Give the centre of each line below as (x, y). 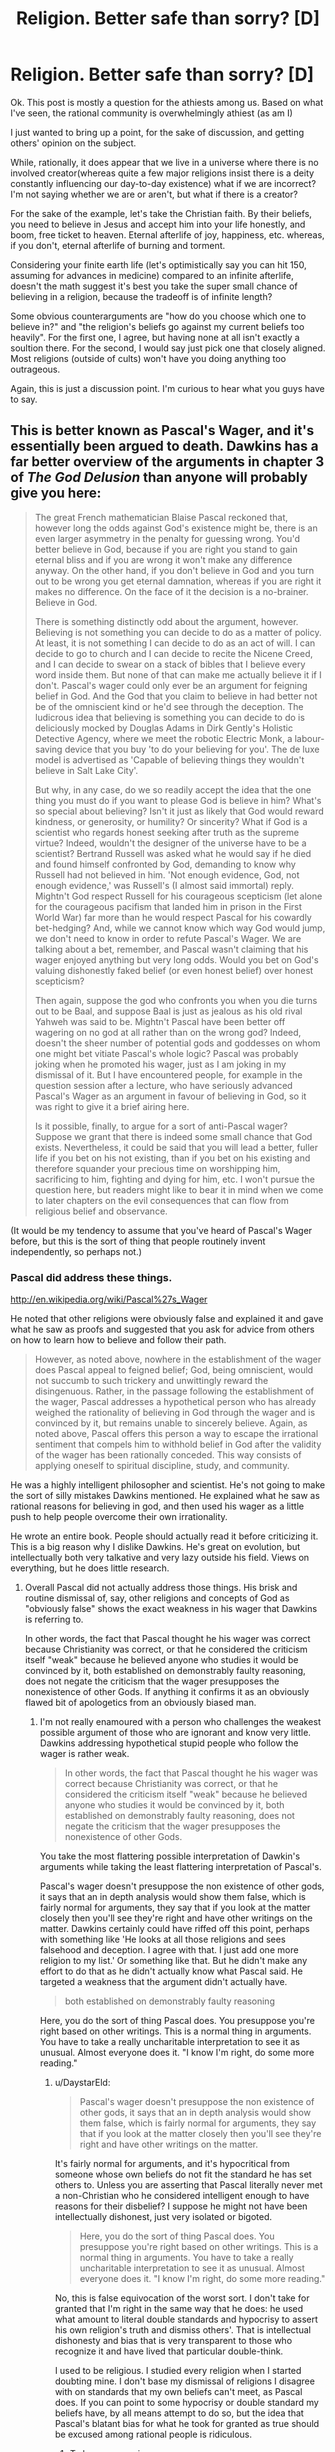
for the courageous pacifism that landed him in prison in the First (168, 906)
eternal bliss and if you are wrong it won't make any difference (163, 559)
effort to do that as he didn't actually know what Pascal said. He (171, 1971)
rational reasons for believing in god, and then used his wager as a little (157, 1506)
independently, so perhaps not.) (76, 1251)
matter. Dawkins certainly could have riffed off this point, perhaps (174, 1929)
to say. (24, 399)
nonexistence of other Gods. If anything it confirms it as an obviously (167, 1692)
